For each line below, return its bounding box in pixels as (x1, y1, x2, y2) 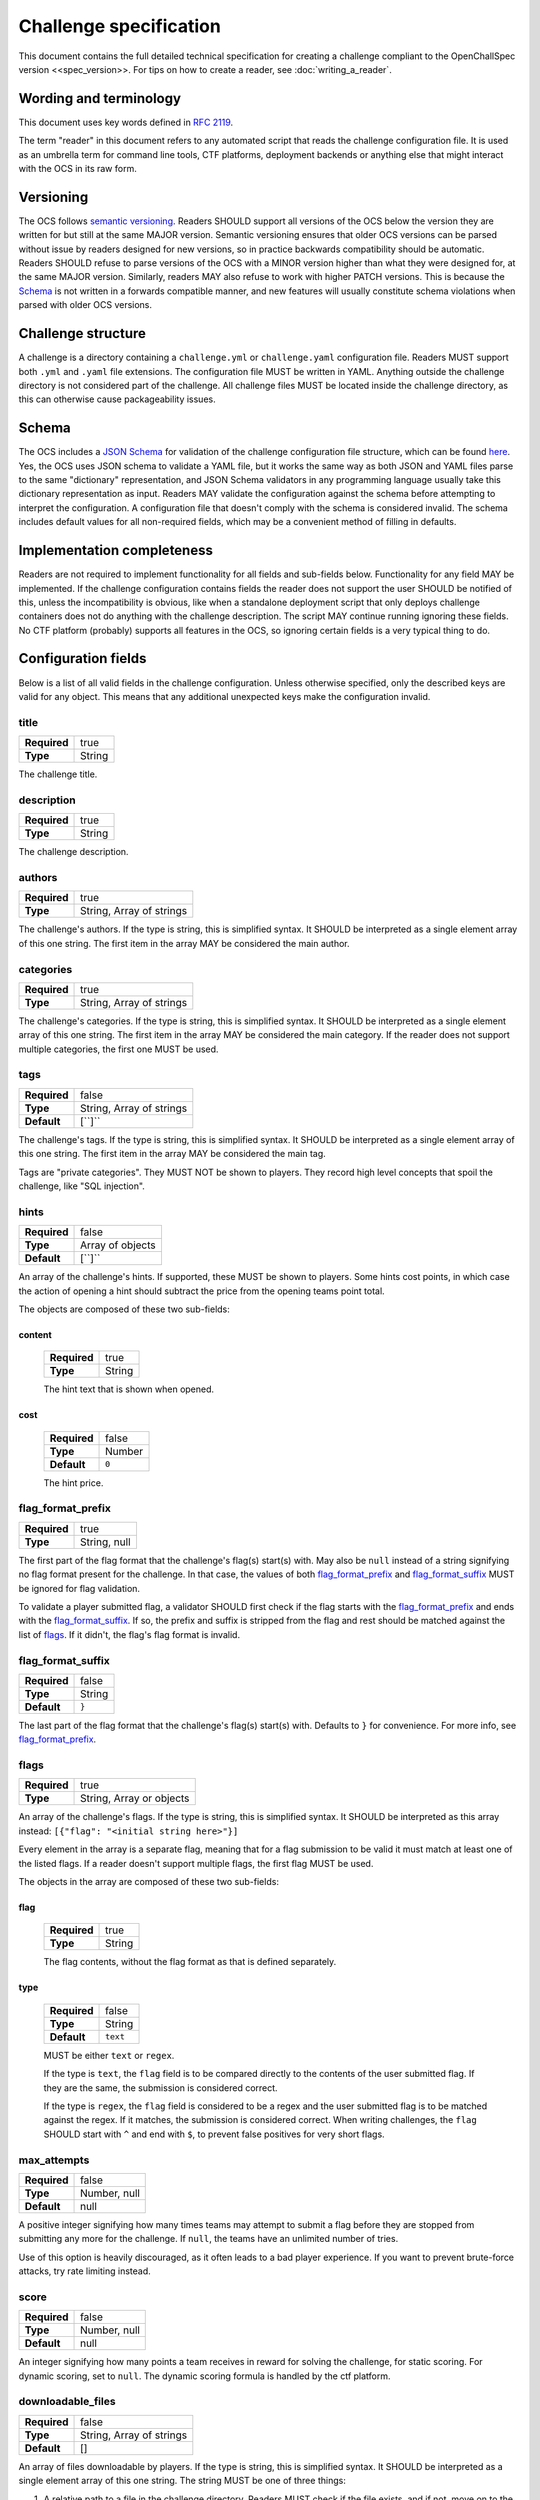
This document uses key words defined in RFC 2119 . (18, 116, 234, 128)
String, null (80, 1535, 131, 1549)
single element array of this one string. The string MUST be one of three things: (18, 2475, 347, 2487)
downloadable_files (18, 2395, 116, 2409)
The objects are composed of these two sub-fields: (18, 1303, 230, 1315)
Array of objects (80, 1238, 157, 1252)
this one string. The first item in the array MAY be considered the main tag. (18, 1148, 327, 1160)
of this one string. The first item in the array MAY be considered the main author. (18, 937, 350, 949)
